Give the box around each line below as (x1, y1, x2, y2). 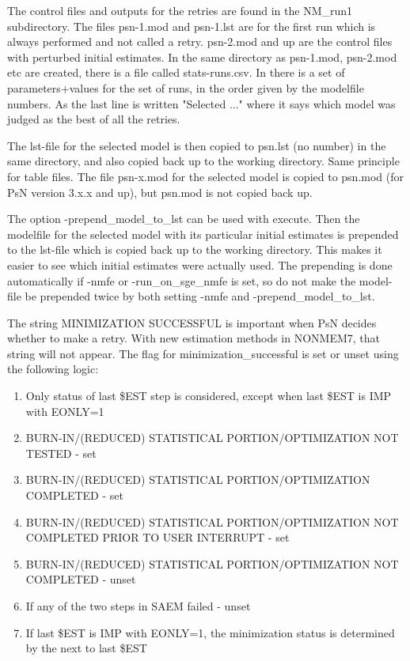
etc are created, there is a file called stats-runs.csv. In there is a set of (7, 64, 345, 81)
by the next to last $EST (25, 640, 147, 656)
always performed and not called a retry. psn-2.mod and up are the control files (7, 33, 393, 50)
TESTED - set (25, 444, 97, 461)
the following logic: (7, 361, 99, 377)
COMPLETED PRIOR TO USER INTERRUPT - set (25, 529, 290, 546)
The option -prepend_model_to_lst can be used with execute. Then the (7, 210, 360, 227)
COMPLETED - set (25, 487, 123, 504)
